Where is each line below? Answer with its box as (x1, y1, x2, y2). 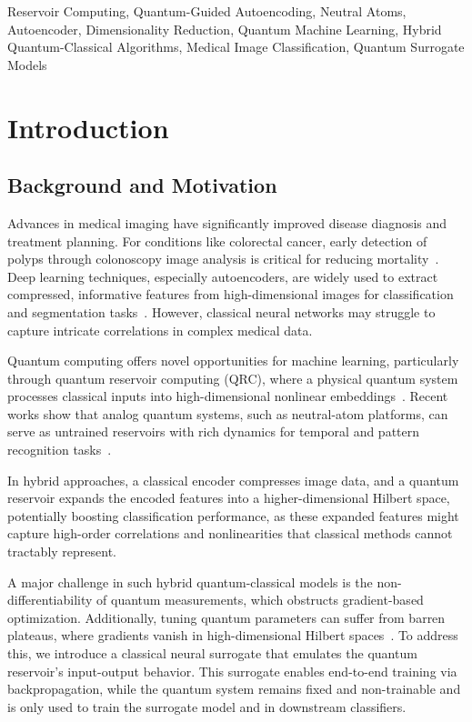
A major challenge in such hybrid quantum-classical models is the (7, 572, 373, 591)
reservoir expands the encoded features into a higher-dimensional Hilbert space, (7, 488, 450, 507)
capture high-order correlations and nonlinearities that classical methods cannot (7, 524, 453, 543)
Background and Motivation (7, 171, 277, 199)
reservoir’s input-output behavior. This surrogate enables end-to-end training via (7, 661, 457, 680)
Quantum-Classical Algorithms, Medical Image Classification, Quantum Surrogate (7, 37, 465, 56)
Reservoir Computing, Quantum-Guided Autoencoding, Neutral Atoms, (7, 2, 407, 20)
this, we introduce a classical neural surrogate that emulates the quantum (7, 644, 417, 663)
